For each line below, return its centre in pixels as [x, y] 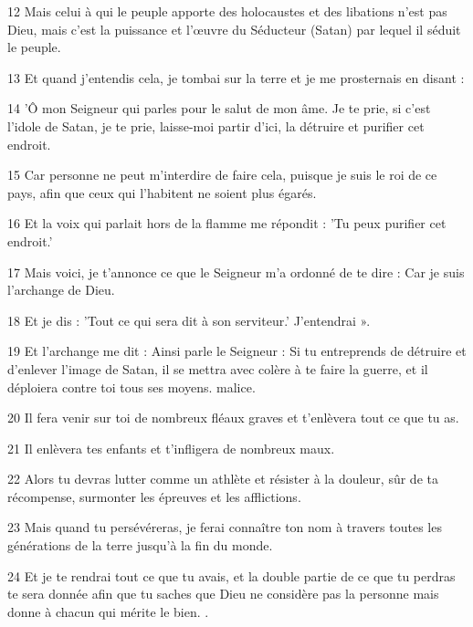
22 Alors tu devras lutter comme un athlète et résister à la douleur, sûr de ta [223, 479]
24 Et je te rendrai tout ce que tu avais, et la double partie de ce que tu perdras [231, 575]
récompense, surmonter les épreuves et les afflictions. [154, 496]
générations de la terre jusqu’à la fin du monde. [140, 545]
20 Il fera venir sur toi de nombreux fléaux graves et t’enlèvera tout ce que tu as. [233, 418]
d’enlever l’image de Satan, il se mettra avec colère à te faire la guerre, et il [218, 368]
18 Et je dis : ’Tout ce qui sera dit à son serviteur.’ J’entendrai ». [189, 320]
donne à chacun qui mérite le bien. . [108, 611]
